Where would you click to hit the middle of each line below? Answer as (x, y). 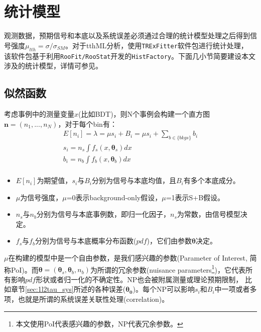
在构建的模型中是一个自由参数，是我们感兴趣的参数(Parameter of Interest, (128, 258)
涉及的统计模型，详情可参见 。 (53, 66)
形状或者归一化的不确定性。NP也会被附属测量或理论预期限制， (139, 279)
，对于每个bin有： (87, 123)
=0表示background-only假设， (114, 197)
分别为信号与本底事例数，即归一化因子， (103, 214)
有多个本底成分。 (212, 180)
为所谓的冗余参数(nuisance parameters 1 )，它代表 (168, 269)
